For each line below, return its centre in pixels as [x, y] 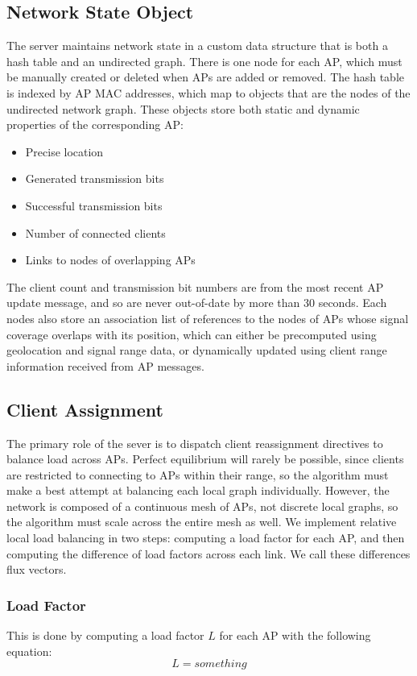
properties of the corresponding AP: [95, 124]
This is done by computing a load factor [105, 635]
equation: [29, 651]
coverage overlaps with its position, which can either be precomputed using [192, 334]
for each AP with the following [295, 635]
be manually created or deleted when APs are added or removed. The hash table [206, 77]
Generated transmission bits [95, 178]
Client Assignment [85, 409]
